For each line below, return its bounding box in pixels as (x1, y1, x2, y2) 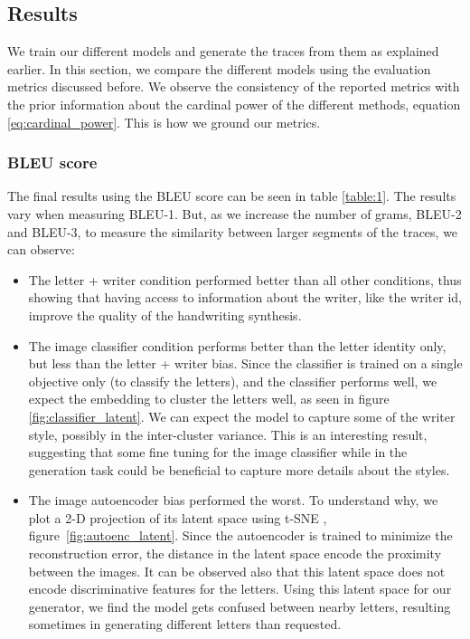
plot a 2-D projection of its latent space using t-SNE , (28, 508, 327, 527)
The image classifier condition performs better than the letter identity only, (28, 336, 446, 355)
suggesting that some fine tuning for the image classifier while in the (28, 443, 408, 462)
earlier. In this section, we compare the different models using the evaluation (7, 59, 431, 78)
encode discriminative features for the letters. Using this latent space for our (28, 579, 452, 598)
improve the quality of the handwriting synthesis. (28, 305, 302, 324)
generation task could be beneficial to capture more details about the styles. (28, 460, 450, 479)
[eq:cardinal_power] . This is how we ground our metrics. (7, 112, 321, 131)
